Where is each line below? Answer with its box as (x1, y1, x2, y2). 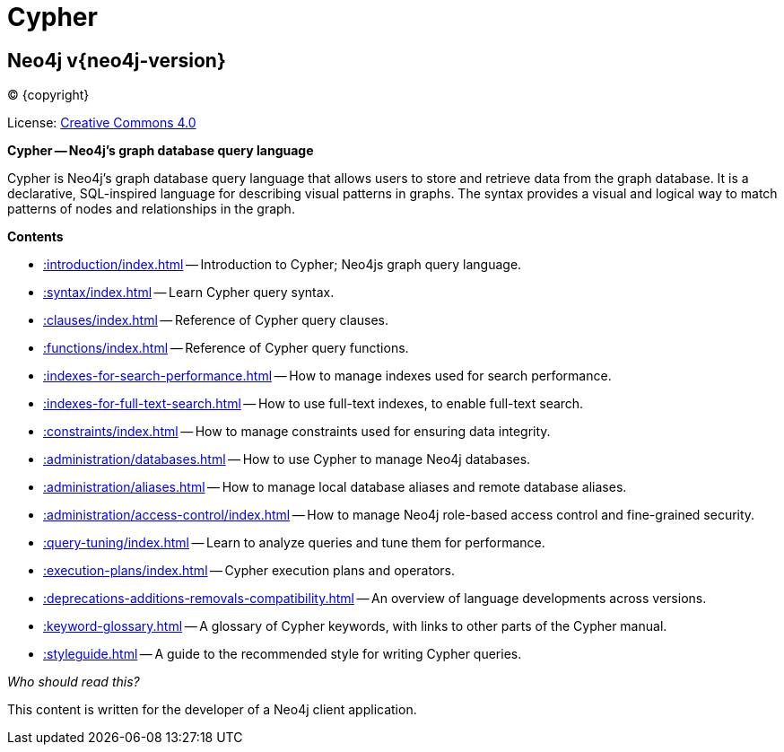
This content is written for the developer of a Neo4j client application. (7, 702, 417, 718)
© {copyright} (7, 87, 90, 103)
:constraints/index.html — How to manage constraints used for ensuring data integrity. (43, 424, 551, 440)
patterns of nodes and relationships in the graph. (7, 201, 295, 217)
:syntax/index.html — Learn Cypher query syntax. (43, 284, 335, 301)
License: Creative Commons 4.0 (7, 115, 196, 131)
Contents (7, 229, 64, 245)
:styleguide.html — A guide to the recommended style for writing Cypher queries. (43, 646, 522, 662)
